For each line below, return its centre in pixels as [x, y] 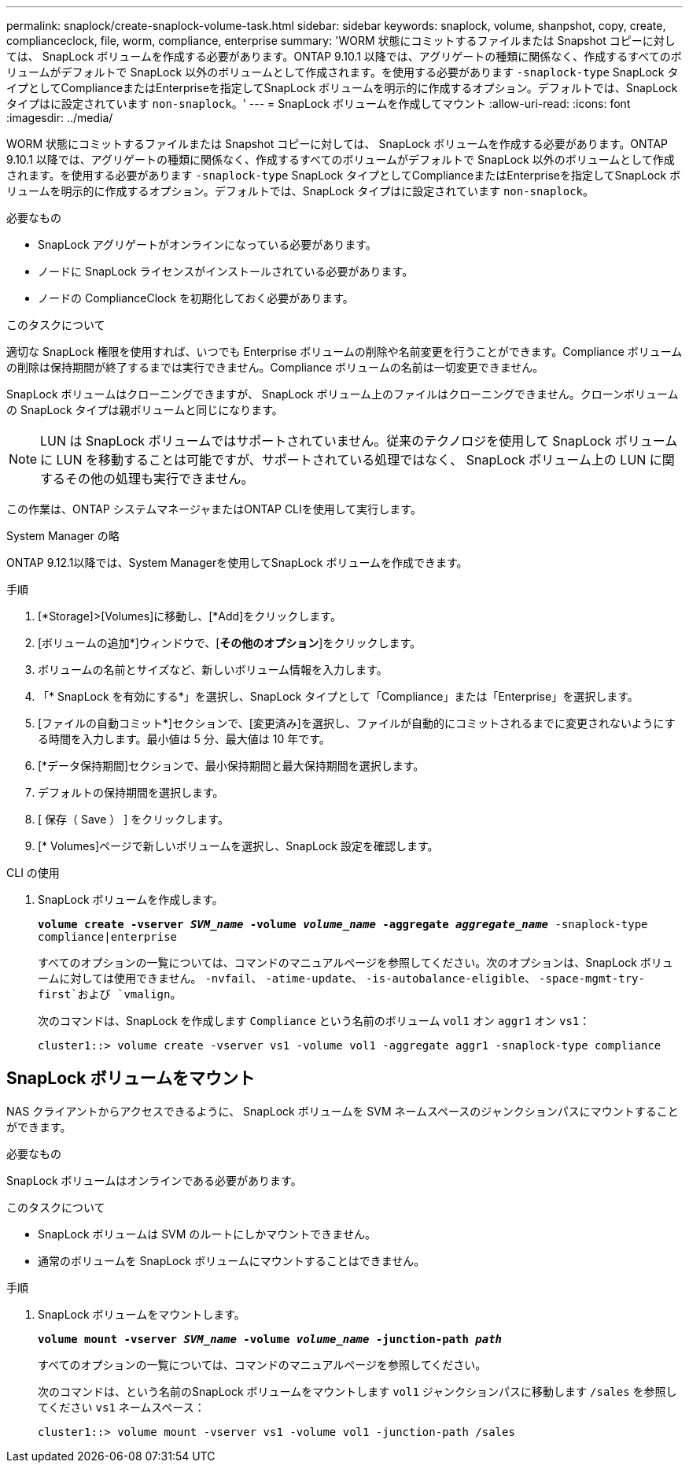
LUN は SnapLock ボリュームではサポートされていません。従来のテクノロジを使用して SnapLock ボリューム [359, 441]
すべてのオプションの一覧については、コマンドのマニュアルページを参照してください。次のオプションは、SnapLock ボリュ [356, 962]
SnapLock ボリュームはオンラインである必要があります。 [154, 1180]
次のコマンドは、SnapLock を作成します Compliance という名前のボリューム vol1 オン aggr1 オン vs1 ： [314, 1021]
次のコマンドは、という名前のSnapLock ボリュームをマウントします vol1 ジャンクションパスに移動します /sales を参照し [357, 1391]
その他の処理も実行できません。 [160, 479]
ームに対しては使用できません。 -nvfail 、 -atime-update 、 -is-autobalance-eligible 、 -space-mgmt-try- [341, 978]
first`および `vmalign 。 [110, 994]
